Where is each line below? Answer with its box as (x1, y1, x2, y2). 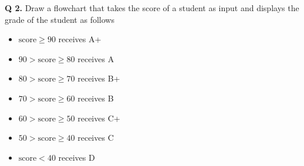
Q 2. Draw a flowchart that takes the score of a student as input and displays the (5, 2, 299, 13)
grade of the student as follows (5, 13, 114, 25)
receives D (58, 151, 95, 163)
